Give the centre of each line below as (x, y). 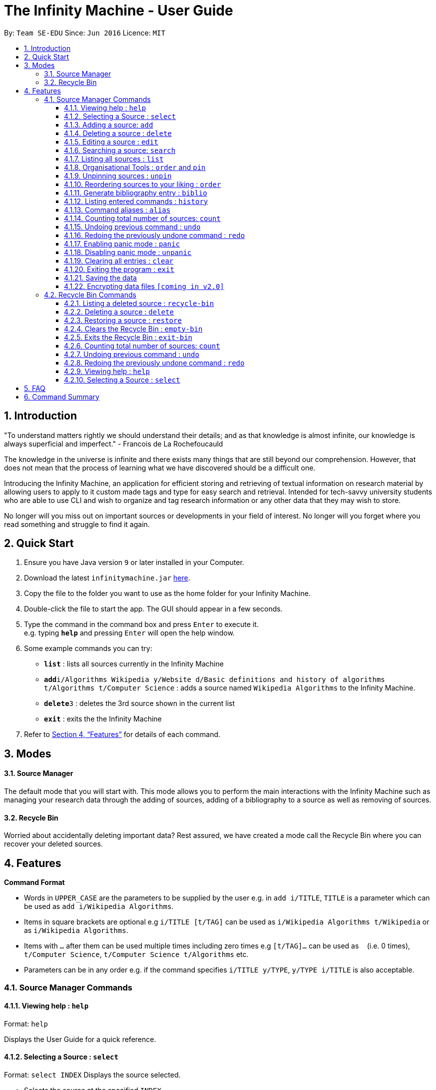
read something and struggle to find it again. (77, 524)
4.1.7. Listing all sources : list (114, 158)
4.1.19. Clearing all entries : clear (119, 260)
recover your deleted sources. (53, 844)
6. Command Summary (62, 396)
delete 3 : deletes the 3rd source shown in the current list (140, 703)
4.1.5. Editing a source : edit (111, 141)
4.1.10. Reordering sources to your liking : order (143, 184)
